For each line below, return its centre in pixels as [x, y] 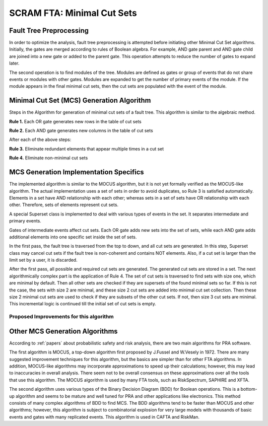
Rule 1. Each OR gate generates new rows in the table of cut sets [75, 121]
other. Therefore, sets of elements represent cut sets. [64, 205]
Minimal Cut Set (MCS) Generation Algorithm [80, 101]
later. [14, 63]
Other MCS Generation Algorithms [64, 331]
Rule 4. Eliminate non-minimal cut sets [48, 158]
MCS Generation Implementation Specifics [76, 172]
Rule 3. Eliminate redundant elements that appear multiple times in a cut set [86, 148]
